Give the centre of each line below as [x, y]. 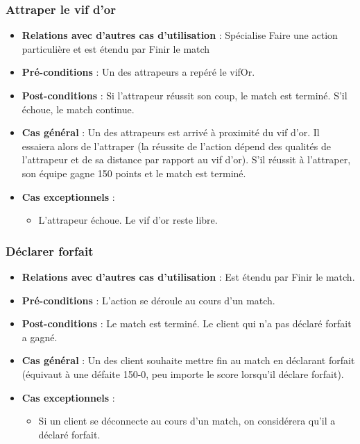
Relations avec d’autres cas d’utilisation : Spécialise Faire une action [180, 35]
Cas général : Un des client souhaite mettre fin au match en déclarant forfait [188, 360]
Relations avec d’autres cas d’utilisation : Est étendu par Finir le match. [188, 276]
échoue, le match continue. [78, 109]
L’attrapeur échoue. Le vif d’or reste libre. [128, 220]
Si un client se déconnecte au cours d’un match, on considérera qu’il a [187, 421]
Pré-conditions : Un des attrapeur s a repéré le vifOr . [138, 72]
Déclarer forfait [50, 250]
